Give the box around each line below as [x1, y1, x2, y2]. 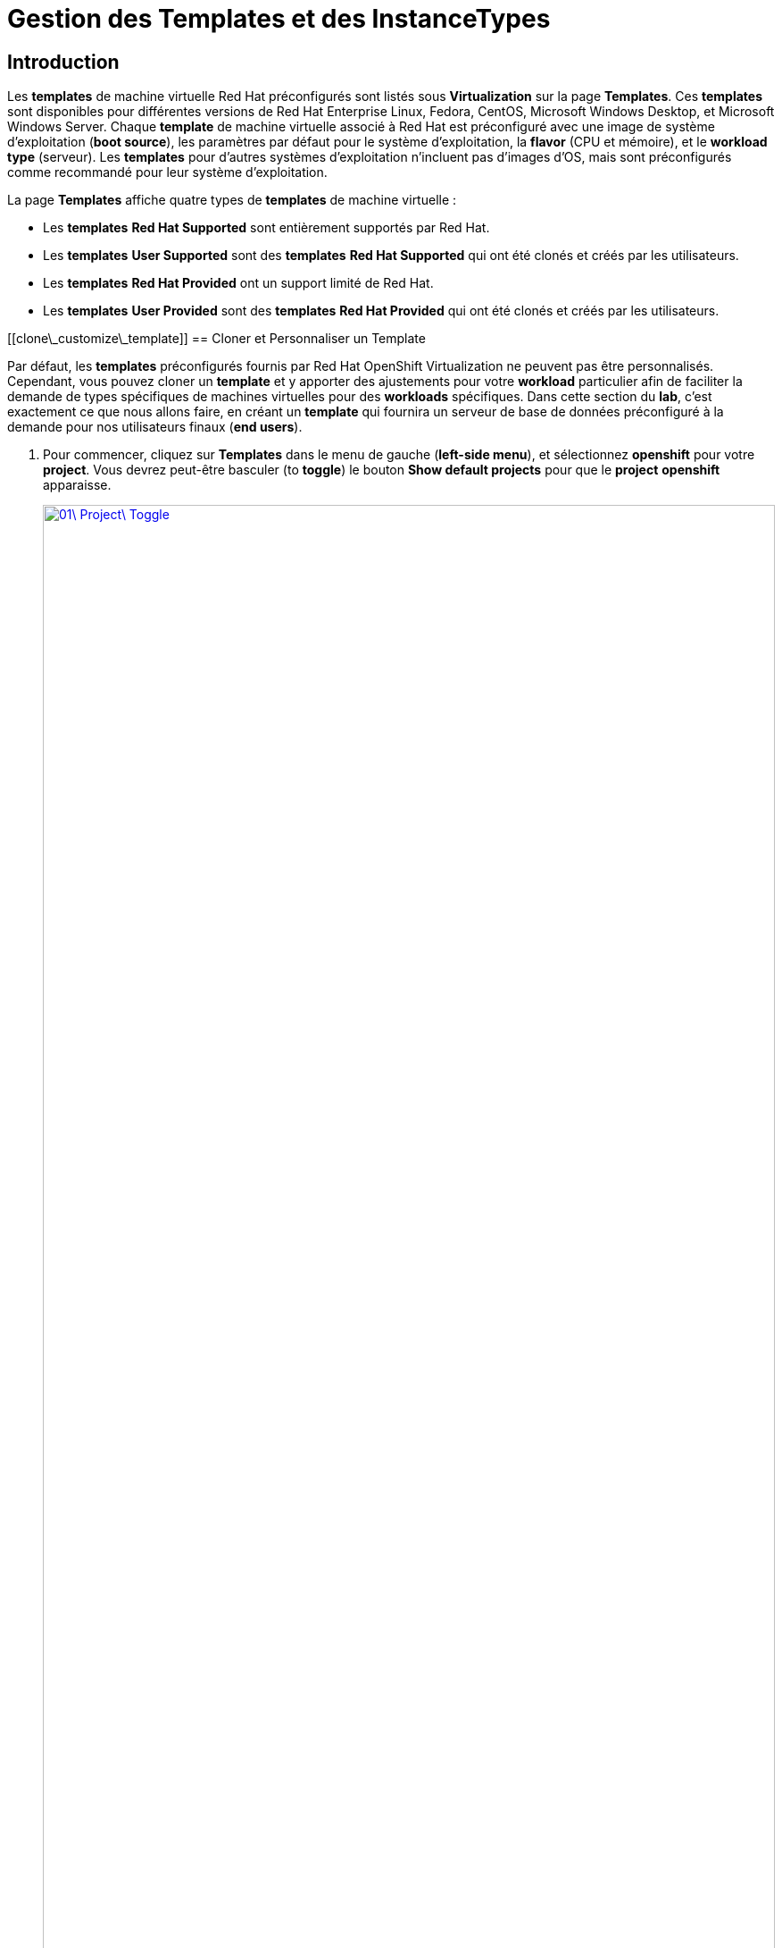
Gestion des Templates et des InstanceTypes [7, 4, 551, 34]
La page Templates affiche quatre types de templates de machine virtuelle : [7, 192, 457, 208]
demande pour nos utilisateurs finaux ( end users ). [7, 419, 303, 435]
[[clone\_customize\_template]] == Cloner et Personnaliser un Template [7, 331, 426, 347]
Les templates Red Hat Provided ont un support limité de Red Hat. [43, 275, 434, 291]
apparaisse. [43, 477, 112, 493]
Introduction [7, 50, 120, 73]
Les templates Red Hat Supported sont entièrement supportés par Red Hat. [43, 220, 490, 236]
